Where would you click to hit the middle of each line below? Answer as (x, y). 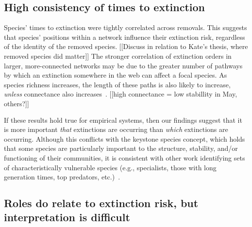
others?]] (17, 103)
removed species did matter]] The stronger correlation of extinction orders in (118, 56)
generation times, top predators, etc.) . (62, 177)
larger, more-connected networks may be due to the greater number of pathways (123, 65)
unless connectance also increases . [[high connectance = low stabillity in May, (121, 94)
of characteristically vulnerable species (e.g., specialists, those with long (110, 167)
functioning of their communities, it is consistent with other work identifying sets (125, 157)
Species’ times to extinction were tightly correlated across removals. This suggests (126, 27)
